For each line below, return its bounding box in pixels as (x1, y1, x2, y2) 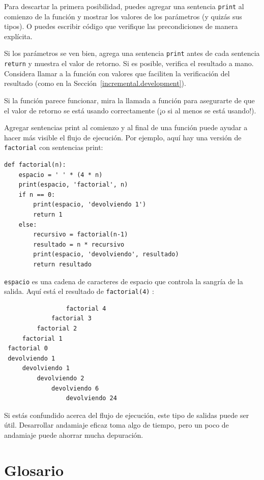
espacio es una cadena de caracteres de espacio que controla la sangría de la (4, 276, 243, 286)
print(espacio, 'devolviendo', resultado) (33, 251, 179, 258)
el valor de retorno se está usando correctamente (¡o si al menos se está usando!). (4, 105, 256, 115)
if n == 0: (18, 191, 55, 198)
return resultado (33, 260, 92, 268)
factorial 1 (22, 335, 63, 342)
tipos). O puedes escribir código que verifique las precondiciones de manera (4, 21, 238, 32)
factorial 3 (51, 315, 92, 322)
